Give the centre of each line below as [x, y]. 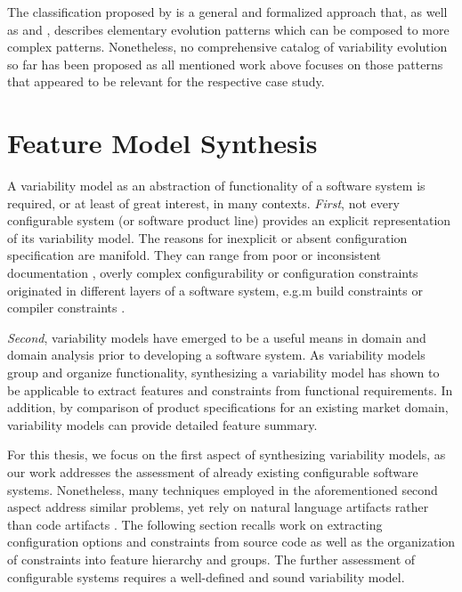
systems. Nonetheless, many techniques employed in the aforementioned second [223, 489]
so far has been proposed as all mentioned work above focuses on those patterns [225, 64]
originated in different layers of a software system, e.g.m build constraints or [215, 290]
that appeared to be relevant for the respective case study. [166, 81]
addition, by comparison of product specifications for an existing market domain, [228, 407]
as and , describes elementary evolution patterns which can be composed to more [228, 29]
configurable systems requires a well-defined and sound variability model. [206, 576]
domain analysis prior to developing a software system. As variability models [216, 355]
